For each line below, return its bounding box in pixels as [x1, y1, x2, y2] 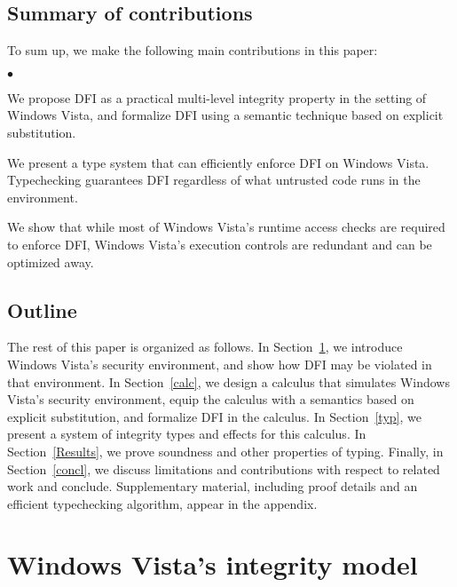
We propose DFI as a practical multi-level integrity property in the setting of [7, 88, 427, 107]
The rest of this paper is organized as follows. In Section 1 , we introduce [7, 337, 403, 356]
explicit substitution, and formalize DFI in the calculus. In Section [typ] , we [7, 407, 422, 425]
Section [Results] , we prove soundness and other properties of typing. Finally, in [7, 441, 444, 460]
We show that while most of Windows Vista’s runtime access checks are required [7, 218, 445, 236]
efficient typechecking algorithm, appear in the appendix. [7, 494, 318, 512]
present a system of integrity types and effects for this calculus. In [7, 424, 366, 443]
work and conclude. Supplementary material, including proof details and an [7, 477, 418, 496]
